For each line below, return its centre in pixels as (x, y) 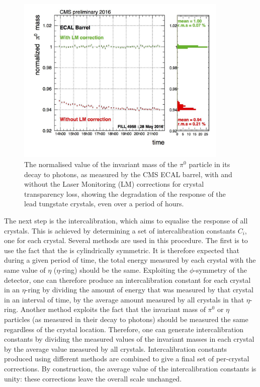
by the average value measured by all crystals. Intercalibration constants (116, 349)
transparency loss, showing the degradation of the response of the (125, 193)
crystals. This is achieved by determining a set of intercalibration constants (120, 230)
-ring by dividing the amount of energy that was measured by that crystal (139, 290)
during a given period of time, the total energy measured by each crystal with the (130, 260)
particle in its (209, 164)
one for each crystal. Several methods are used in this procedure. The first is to (126, 240)
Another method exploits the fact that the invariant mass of (113, 309)
